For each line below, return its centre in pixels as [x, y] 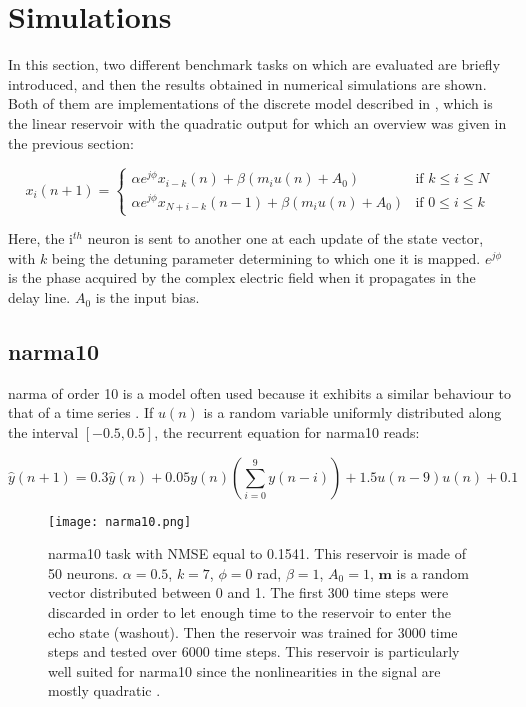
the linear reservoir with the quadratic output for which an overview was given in [257, 122]
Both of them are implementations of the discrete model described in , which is [250, 103]
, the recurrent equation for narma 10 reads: [287, 432]
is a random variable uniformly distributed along [352, 412]
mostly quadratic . [104, 690]
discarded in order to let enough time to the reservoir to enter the [249, 612]
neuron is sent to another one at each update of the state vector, [285, 238]
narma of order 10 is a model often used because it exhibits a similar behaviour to [260, 392]
